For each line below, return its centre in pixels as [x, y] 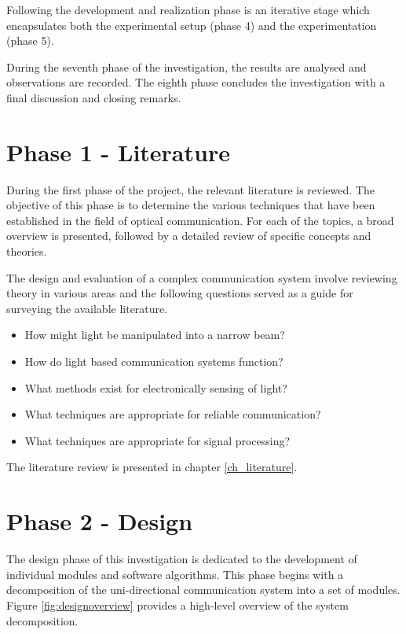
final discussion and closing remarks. [94, 97]
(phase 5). [30, 41]
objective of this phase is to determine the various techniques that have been [191, 205]
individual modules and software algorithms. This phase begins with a [175, 574]
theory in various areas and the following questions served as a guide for [180, 293]
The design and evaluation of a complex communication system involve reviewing [202, 277]
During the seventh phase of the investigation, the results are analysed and [187, 66]
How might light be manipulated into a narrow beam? [155, 335]
